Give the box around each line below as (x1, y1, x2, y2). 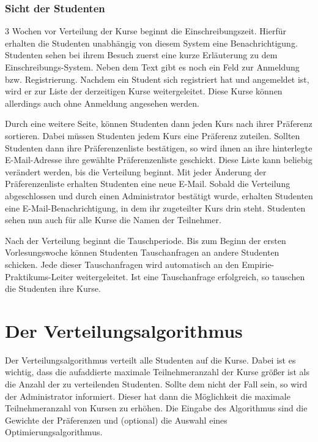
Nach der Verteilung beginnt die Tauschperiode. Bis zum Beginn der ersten (5, 234, 286, 246)
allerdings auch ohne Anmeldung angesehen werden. (5, 96, 199, 109)
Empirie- (242, 257, 275, 270)
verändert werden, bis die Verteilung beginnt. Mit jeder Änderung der (5, 165, 267, 178)
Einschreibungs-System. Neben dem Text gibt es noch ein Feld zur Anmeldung (5, 61, 300, 73)
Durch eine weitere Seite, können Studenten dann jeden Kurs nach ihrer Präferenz (5, 117, 312, 130)
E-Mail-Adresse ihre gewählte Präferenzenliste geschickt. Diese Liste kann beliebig (5, 153, 312, 166)
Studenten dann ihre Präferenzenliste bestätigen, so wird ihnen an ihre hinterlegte (5, 141, 312, 154)
